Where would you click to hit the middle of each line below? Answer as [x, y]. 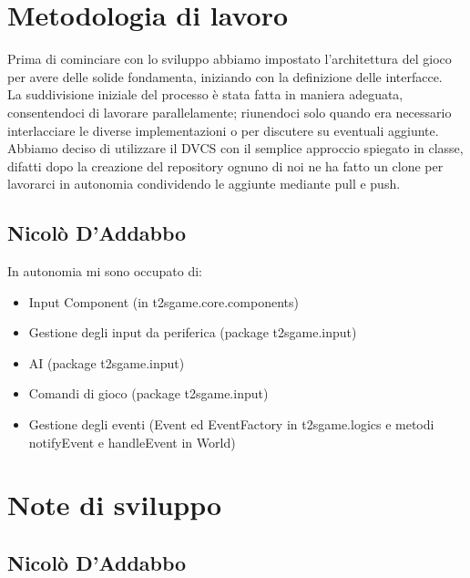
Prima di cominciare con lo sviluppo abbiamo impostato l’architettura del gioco [230, 59]
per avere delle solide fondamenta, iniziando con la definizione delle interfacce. [225, 76]
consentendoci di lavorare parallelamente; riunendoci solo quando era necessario [230, 112]
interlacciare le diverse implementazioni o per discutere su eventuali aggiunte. [223, 130]
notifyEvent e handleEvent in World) [132, 442]
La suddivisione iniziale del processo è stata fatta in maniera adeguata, [205, 94]
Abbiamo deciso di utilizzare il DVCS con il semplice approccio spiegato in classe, [235, 148]
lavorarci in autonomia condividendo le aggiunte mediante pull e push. [204, 184]
